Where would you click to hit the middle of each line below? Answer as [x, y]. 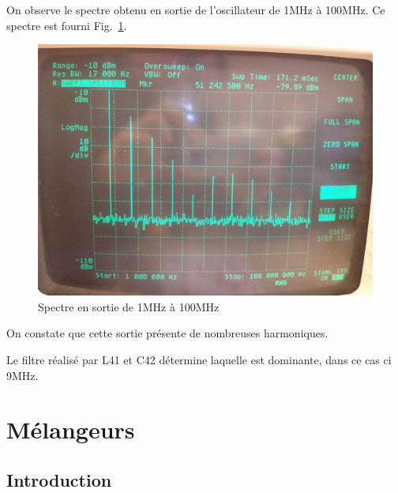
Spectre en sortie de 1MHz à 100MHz [129, 306]
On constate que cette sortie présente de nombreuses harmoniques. [167, 333]
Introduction [59, 479]
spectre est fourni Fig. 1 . [67, 25]
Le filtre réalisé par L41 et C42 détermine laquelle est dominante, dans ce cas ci [199, 359]
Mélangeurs [71, 429]
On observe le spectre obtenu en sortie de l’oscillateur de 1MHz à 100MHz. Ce [196, 9]
